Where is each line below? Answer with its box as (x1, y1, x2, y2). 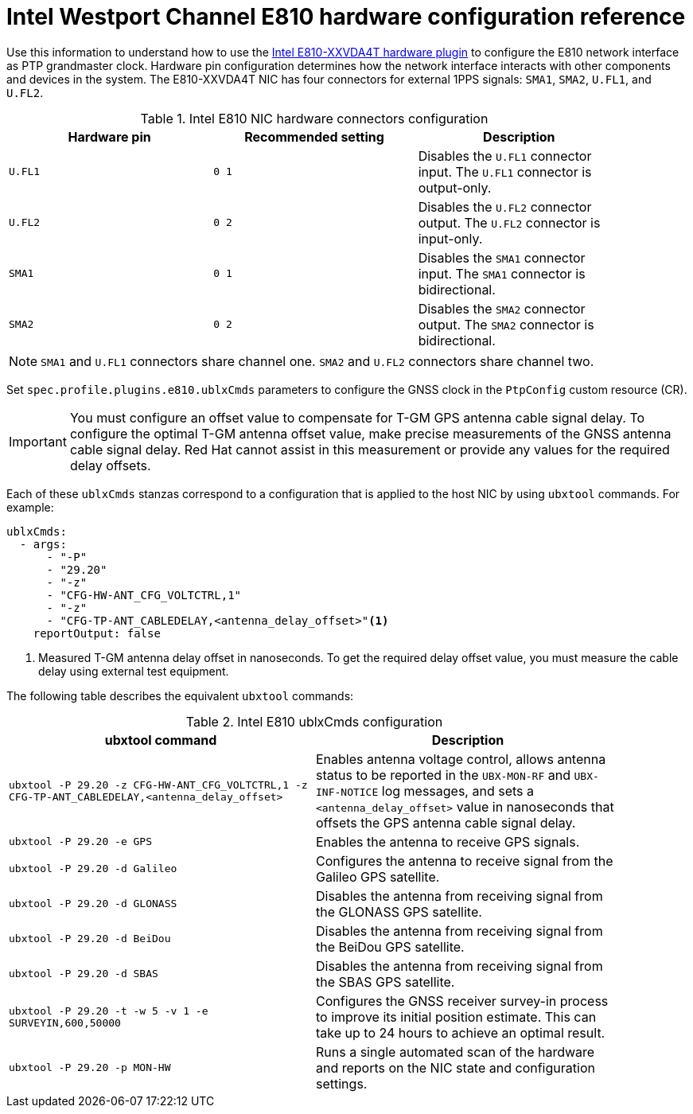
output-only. (418, 179, 492, 196)
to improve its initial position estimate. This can (316, 1008, 597, 1025)
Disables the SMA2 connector (418, 300, 586, 317)
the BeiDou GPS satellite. (316, 938, 465, 955)
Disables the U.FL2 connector (418, 198, 592, 215)
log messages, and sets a (381, 782, 534, 799)
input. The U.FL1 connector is (418, 163, 592, 180)
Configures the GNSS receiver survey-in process (316, 992, 609, 1009)
